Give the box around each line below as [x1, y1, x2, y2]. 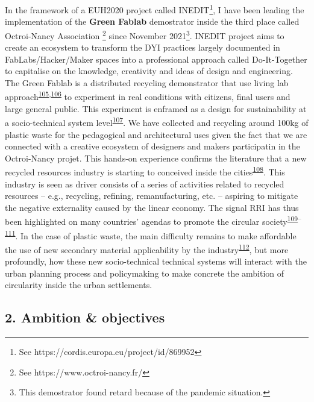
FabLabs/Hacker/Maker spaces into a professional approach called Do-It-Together [5, 52, 307, 65]
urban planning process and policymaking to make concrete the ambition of [5, 266, 284, 279]
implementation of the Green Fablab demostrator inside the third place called [5, 15, 300, 28]
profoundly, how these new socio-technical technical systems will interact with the [5, 255, 307, 268]
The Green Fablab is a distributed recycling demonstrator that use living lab [5, 76, 289, 89]
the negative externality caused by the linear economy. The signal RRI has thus [5, 201, 299, 213]
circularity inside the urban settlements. [5, 278, 152, 291]
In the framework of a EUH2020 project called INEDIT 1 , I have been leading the [5, 2, 304, 16]
